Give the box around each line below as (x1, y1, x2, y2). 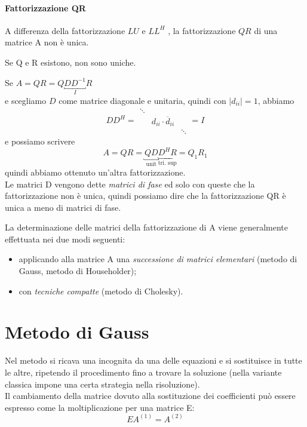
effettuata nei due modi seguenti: (5, 232, 125, 245)
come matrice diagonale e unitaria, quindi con (59, 94, 226, 107)
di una (254, 24, 278, 36)
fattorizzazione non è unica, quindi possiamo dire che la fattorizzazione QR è (5, 189, 286, 202)
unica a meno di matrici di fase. (5, 201, 121, 213)
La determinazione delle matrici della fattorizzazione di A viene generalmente (5, 221, 288, 234)
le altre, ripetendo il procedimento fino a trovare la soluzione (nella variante (5, 365, 282, 378)
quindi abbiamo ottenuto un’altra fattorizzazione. (5, 165, 186, 178)
